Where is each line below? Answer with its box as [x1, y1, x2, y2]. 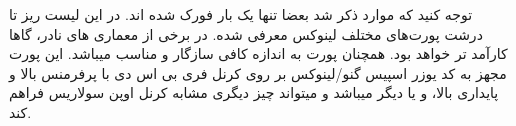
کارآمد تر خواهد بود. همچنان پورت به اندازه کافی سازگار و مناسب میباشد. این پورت [9, 43, 508, 64]
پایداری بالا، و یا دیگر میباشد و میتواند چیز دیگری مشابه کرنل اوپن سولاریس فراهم [9, 82, 499, 103]
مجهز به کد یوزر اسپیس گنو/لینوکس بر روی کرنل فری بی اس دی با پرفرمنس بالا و [9, 62, 507, 83]
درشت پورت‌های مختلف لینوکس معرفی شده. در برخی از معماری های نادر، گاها [9, 23, 483, 44]
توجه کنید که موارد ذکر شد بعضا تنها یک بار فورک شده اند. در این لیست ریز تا [9, 4, 473, 24]
